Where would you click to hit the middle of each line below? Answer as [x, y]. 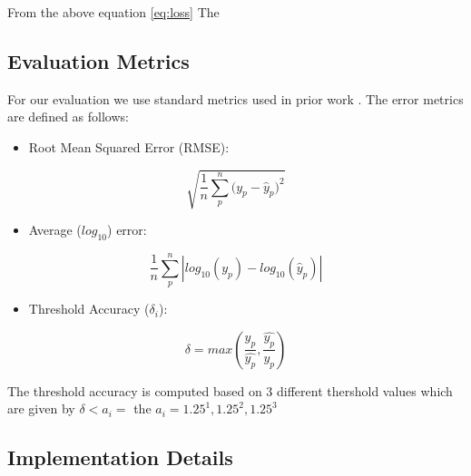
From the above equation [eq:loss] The [113, 12]
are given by [41, 408]
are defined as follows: [68, 117]
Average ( [55, 230]
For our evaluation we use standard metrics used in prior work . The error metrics [235, 98]
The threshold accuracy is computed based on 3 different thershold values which [230, 390]
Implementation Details [120, 457]
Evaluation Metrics [98, 60]
